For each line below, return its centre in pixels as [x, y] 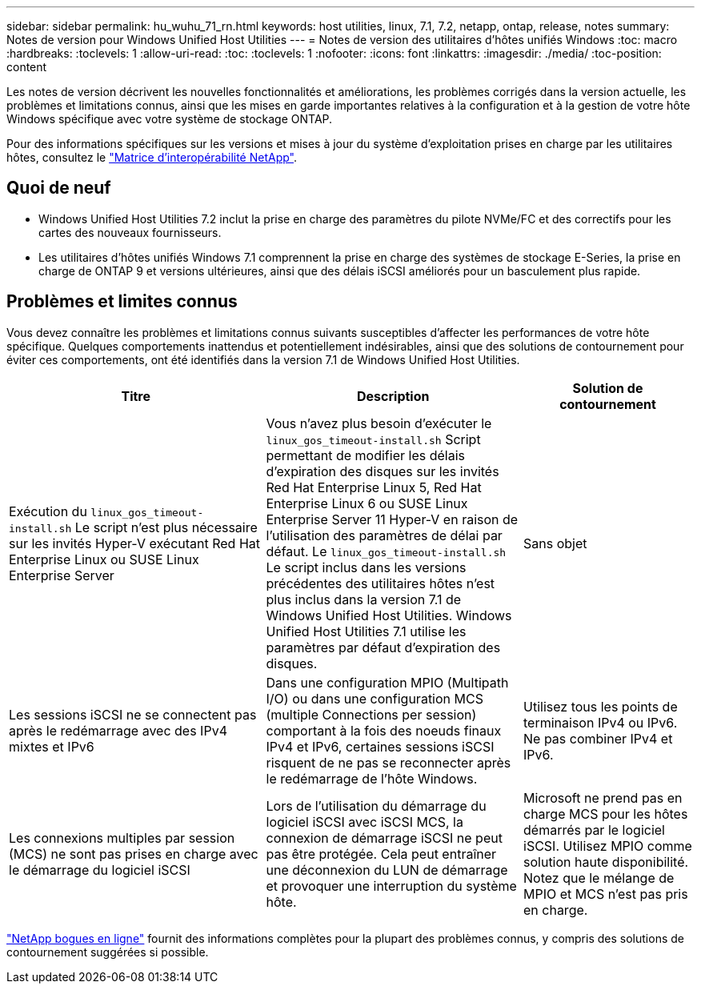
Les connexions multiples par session [122, 838]
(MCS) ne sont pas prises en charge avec [134, 854]
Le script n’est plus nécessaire [166, 527]
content [27, 67]
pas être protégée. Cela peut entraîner [381, 854]
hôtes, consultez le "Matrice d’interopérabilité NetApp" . [152, 157]
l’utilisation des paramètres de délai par [384, 535]
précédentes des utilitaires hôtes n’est [381, 583]
